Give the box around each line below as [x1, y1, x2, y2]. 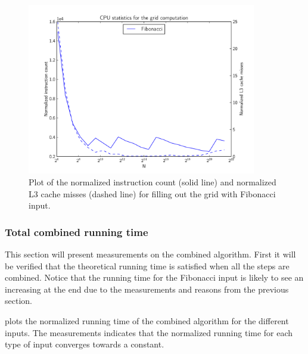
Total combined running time [5, 224, 148, 239]
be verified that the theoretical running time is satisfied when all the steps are [5, 259, 290, 272]
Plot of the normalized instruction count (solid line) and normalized [29, 176, 276, 188]
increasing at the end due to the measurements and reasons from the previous [5, 282, 289, 295]
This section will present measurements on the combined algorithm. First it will [5, 248, 296, 260]
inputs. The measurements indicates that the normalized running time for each [5, 326, 293, 339]
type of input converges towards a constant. [5, 338, 164, 350]
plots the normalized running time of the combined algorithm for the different [5, 315, 289, 327]
